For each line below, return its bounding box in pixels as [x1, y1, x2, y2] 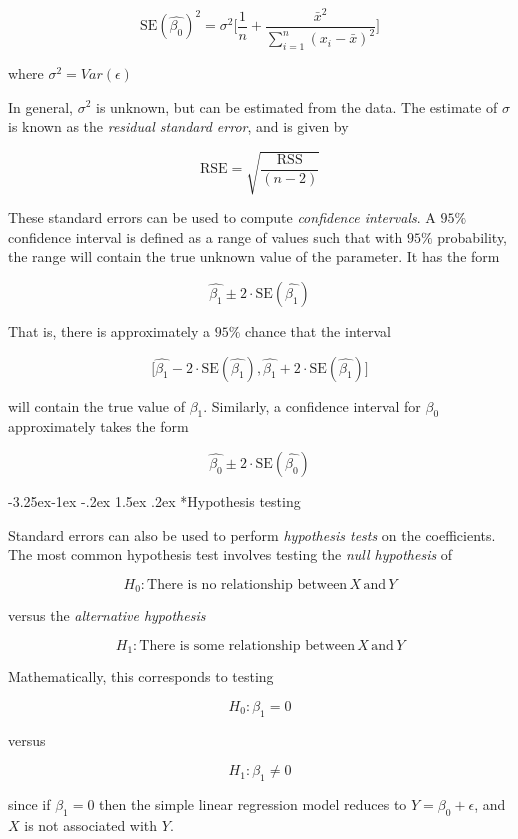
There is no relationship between [147, 577, 348, 592]
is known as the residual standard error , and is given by [8, 116, 349, 137]
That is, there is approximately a [8, 321, 211, 342]
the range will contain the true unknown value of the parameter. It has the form [8, 246, 500, 267]
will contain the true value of [8, 395, 185, 416]
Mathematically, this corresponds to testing [8, 666, 274, 687]
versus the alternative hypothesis [8, 605, 206, 626]
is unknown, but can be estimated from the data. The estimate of [96, 96, 498, 117]
